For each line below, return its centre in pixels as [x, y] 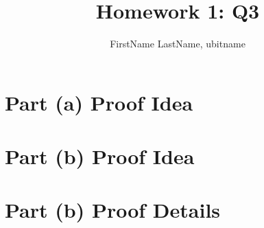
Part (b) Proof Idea [100, 156]
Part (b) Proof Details [113, 210]
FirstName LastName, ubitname [178, 44]
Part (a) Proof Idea [99, 102]
